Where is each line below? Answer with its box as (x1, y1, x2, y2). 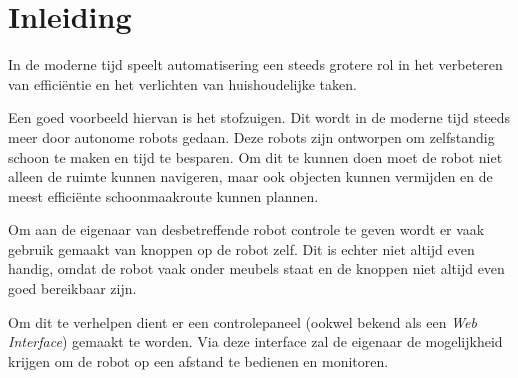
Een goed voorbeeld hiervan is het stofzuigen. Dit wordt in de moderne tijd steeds (8, 107, 511, 128)
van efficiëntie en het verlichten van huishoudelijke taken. (8, 73, 357, 94)
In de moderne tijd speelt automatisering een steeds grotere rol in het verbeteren (8, 54, 503, 75)
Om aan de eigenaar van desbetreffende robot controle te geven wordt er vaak (8, 219, 485, 240)
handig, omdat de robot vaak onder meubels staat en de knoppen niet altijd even (8, 258, 505, 279)
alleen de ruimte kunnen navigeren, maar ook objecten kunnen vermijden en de (8, 166, 493, 187)
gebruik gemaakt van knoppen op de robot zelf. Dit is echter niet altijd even (8, 238, 475, 259)
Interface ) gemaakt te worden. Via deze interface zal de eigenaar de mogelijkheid (8, 331, 503, 352)
